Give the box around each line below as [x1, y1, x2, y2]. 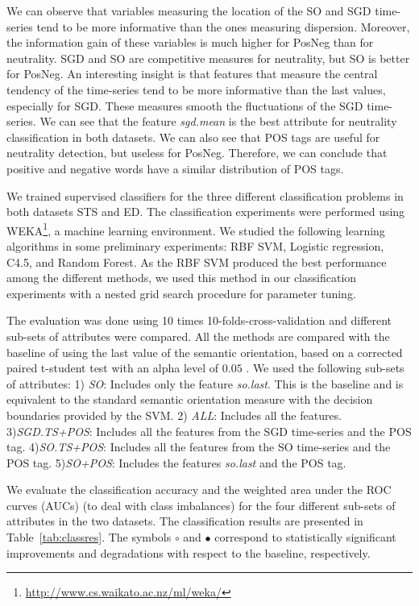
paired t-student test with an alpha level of [6, 359, 219, 376]
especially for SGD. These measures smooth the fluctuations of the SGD [6, 97, 363, 114]
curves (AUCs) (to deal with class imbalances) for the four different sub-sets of [6, 496, 396, 513]
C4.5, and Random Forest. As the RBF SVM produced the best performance [6, 253, 387, 270]
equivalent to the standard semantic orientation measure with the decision [6, 391, 373, 408]
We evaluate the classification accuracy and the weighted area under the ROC [6, 481, 392, 498]
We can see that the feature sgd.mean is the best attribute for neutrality [39, 113, 397, 130]
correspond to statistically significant [214, 529, 396, 546]
